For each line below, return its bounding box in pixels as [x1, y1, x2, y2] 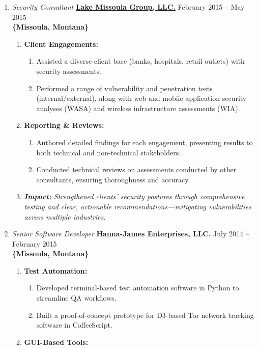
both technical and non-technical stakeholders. [36, 147, 181, 157]
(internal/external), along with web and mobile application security [36, 93, 247, 103]
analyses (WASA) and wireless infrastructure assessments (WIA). [36, 102, 240, 113]
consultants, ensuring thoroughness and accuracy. [36, 174, 190, 184]
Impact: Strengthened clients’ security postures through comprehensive [24, 191, 245, 202]
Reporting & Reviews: [24, 120, 104, 130]
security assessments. [36, 65, 102, 76]
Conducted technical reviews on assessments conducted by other [36, 164, 237, 175]
